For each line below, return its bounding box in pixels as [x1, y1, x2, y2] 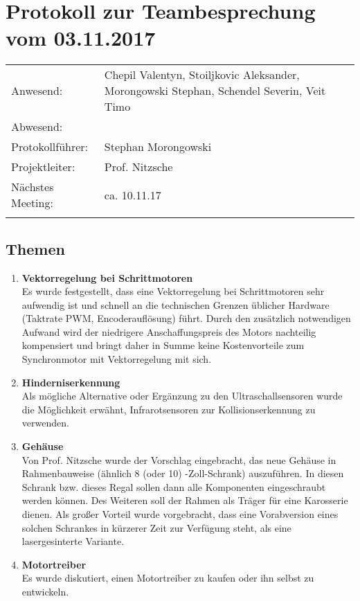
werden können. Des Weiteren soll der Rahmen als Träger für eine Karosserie [21, 493, 348, 508]
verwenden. [21, 415, 69, 430]
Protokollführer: [11, 138, 89, 155]
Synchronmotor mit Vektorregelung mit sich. [21, 352, 212, 366]
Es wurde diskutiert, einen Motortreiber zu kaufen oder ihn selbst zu [21, 571, 314, 585]
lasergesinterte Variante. [21, 534, 125, 548]
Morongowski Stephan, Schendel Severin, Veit [104, 82, 326, 99]
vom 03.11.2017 [6, 24, 156, 52]
